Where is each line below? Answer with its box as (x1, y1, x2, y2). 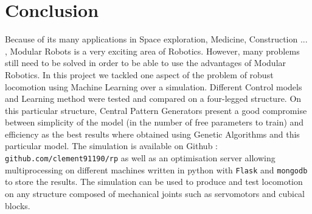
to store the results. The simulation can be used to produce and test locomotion (5, 175, 303, 188)
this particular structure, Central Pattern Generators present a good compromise (5, 104, 307, 116)
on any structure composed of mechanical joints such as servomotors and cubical (5, 187, 305, 199)
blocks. (5, 199, 30, 212)
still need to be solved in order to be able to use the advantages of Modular (5, 56, 286, 69)
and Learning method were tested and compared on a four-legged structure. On (5, 92, 302, 105)
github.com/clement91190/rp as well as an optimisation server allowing (5, 152, 276, 164)
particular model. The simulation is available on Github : (5, 139, 218, 152)
